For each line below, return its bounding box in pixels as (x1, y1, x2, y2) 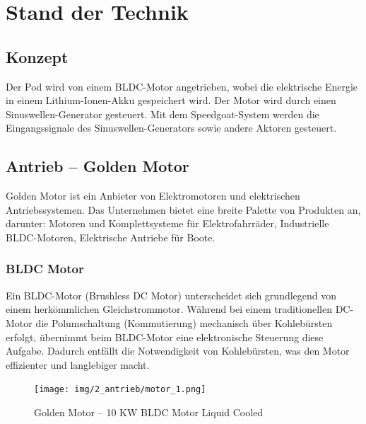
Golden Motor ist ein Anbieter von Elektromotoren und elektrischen (6, 188, 300, 203)
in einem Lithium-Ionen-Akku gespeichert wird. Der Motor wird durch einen (6, 93, 336, 108)
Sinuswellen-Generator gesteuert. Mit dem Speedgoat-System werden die (6, 106, 319, 121)
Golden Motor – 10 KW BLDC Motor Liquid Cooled (34, 404, 264, 419)
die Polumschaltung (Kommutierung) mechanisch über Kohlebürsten (35, 315, 333, 330)
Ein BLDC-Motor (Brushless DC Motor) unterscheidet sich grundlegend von (6, 287, 337, 302)
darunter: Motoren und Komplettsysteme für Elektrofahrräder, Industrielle (6, 216, 329, 231)
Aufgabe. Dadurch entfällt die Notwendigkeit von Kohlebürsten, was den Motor (6, 343, 350, 358)
